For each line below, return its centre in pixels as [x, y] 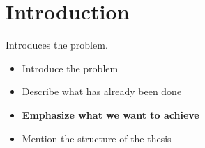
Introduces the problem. [57, 45]
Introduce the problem [70, 68]
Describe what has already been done [102, 91]
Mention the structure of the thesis [97, 138]
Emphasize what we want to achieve [111, 114]
